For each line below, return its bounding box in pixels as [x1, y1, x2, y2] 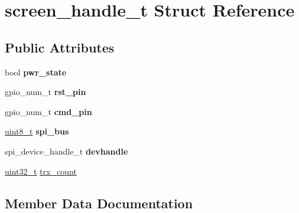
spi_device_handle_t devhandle [5, 145, 128, 157]
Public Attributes [5, 38, 115, 56]
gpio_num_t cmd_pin [5, 105, 92, 117]
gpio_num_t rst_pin [5, 86, 86, 98]
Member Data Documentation [5, 194, 193, 212]
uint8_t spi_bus [5, 125, 69, 137]
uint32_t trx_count [5, 165, 77, 177]
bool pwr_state [5, 65, 67, 78]
